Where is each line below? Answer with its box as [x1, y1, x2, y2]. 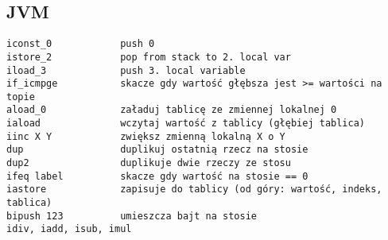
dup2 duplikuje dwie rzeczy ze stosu [6, 157, 291, 169]
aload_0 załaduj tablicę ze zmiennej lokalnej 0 [6, 104, 337, 116]
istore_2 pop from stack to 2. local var [6, 51, 291, 63]
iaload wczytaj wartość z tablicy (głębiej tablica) [6, 118, 366, 130]
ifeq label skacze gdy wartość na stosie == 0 [6, 170, 308, 182]
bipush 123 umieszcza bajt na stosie [6, 210, 257, 222]
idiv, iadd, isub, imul [6, 223, 132, 235]
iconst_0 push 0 [6, 38, 155, 50]
